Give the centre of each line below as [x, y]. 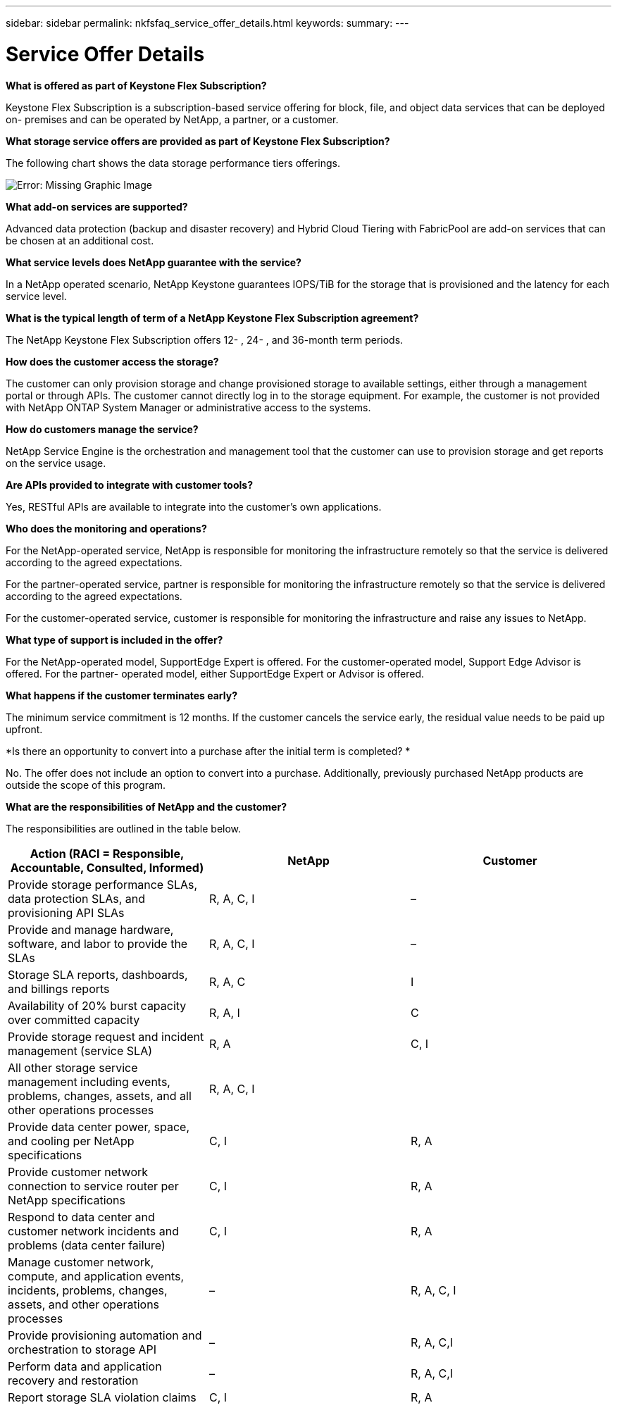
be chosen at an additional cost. [80, 240]
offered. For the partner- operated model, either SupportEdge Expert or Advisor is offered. [215, 673]
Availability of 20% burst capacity [97, 1005]
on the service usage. [56, 463]
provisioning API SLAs [66, 912]
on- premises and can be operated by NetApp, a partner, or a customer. [172, 119]
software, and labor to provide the [98, 943]
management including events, [89, 1081]
